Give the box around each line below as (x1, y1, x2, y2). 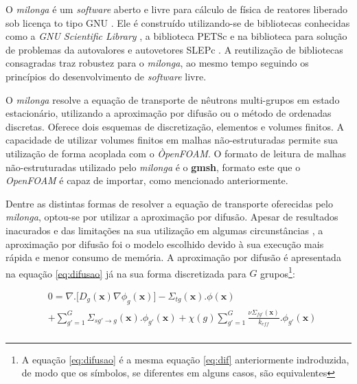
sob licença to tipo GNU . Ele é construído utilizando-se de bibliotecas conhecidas (5, 15, 350, 30)
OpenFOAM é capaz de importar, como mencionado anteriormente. (5, 173, 288, 188)
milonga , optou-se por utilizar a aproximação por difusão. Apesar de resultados (5, 210, 338, 224)
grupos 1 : (260, 264, 295, 280)
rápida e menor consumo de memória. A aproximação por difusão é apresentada (5, 250, 341, 264)
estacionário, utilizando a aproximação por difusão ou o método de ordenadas (5, 106, 332, 120)
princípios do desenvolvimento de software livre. (5, 69, 207, 83)
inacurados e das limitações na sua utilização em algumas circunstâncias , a (5, 223, 323, 237)
